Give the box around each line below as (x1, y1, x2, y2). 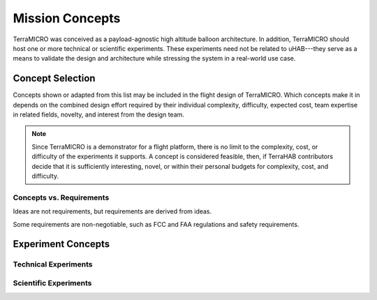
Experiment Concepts (13, 238, 110, 250)
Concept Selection (13, 73, 96, 84)
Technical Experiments (13, 260, 93, 269)
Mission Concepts (13, 10, 121, 26)
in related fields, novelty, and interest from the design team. (13, 110, 185, 119)
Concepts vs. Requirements (13, 193, 110, 202)
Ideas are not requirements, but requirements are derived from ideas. (13, 207, 212, 216)
